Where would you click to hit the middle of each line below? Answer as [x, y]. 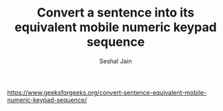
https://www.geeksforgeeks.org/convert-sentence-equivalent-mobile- [107, 92]
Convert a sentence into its [116, 13]
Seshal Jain [116, 61]
